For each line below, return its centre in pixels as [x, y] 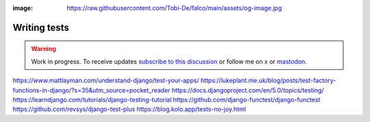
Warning [44, 49]
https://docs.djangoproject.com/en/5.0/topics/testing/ [248, 90]
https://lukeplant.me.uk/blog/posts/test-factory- [268, 81]
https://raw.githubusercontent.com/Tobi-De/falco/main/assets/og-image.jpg [174, 8]
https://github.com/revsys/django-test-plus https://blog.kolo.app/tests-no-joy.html [129, 109]
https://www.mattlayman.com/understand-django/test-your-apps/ [106, 81]
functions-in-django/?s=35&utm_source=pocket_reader [91, 90]
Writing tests [41, 27]
